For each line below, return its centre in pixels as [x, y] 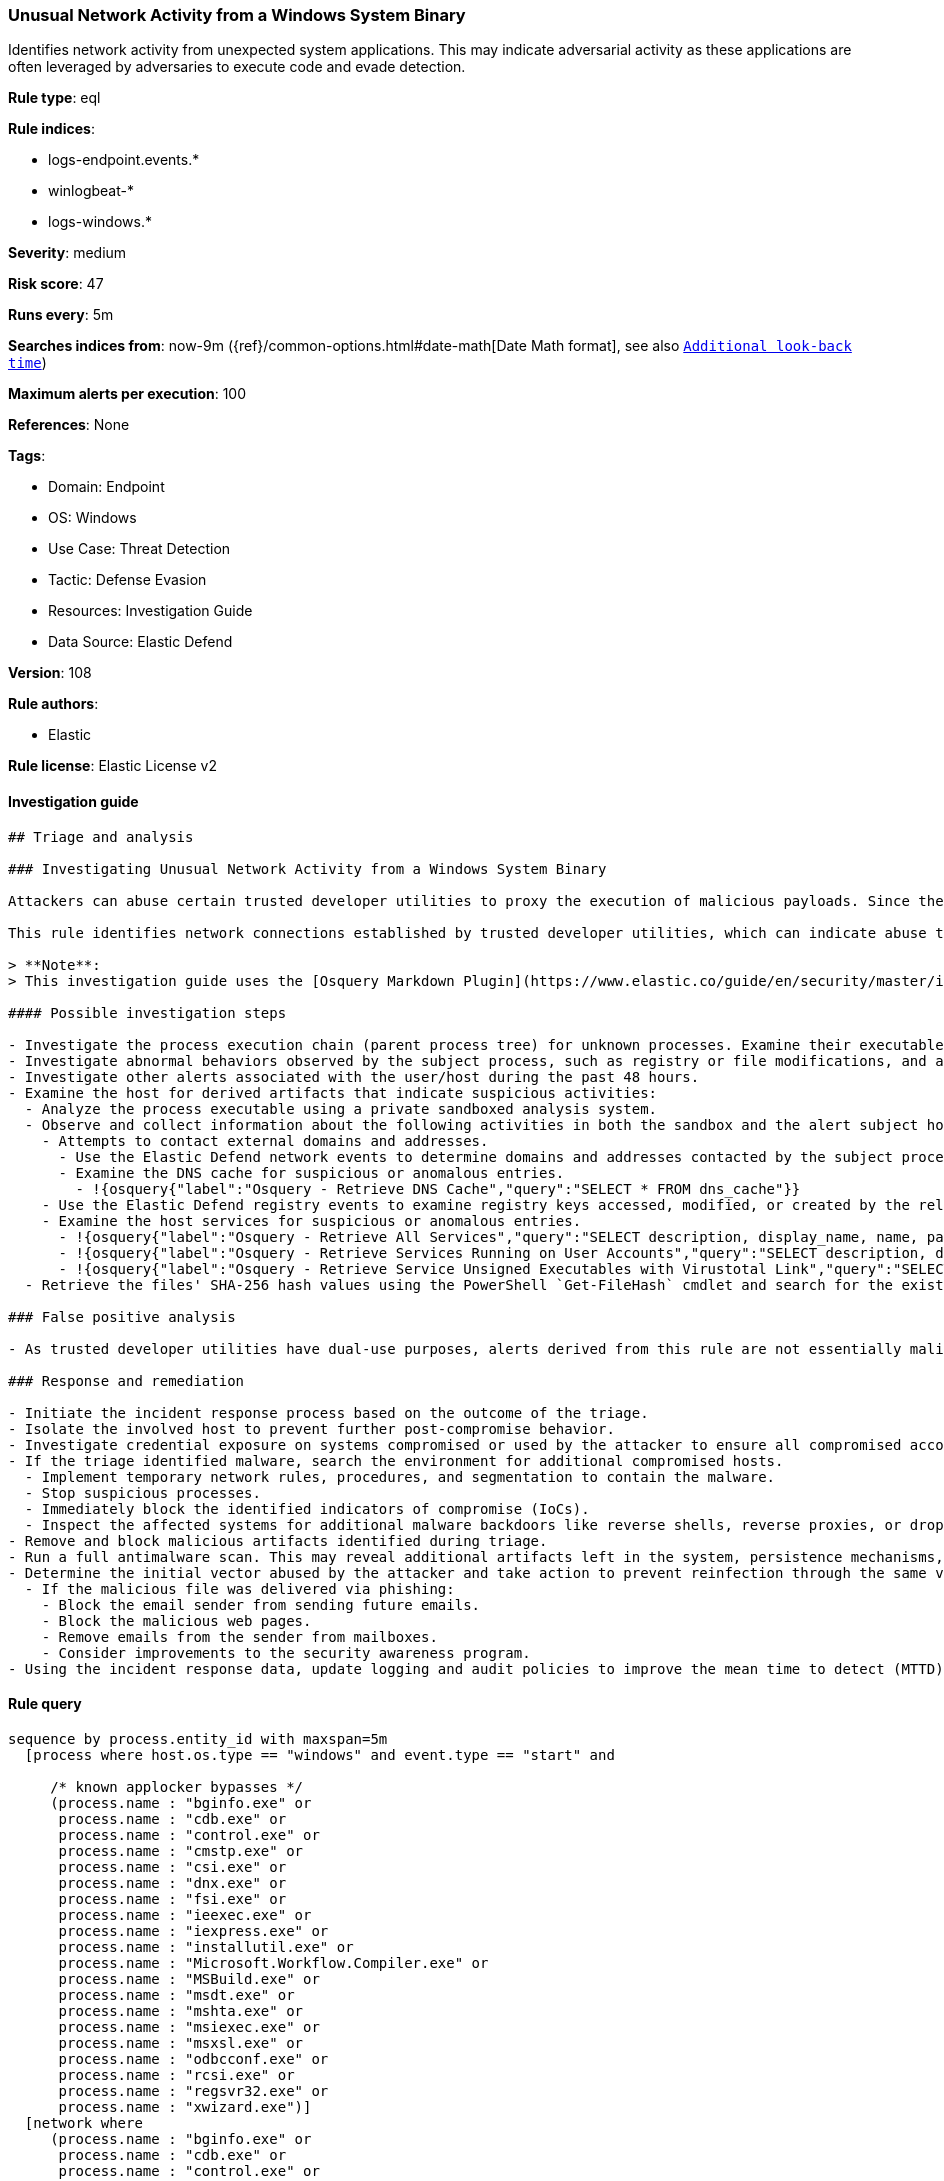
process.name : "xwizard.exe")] [185, 2106]
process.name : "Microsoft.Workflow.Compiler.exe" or [273, 1962]
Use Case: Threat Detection [139, 549]
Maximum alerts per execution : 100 [127, 394]
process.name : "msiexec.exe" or [189, 2026]
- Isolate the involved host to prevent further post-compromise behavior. [311, 1428]
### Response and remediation [126, 1380]
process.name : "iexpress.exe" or [193, 1930]
